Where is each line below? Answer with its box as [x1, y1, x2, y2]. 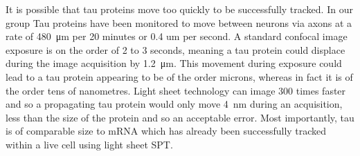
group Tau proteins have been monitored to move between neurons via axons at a [6, 15, 352, 30]
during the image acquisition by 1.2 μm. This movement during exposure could [6, 56, 342, 70]
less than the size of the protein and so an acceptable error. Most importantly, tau [6, 110, 354, 124]
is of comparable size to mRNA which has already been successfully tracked [6, 124, 327, 138]
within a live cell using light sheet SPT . [6, 137, 173, 151]
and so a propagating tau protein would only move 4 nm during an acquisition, [6, 97, 343, 111]
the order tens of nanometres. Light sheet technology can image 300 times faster [6, 83, 346, 97]
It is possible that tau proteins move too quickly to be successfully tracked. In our [6, 2, 353, 16]
